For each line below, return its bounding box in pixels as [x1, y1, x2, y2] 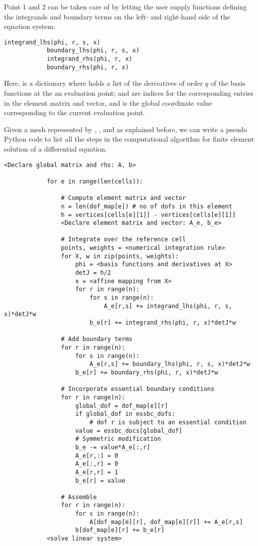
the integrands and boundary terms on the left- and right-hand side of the [4, 11, 230, 21]
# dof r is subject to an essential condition [89, 418, 247, 426]
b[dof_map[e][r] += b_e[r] [75, 527, 165, 534]
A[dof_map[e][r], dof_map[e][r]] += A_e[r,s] [89, 518, 243, 526]
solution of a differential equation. [4, 143, 108, 154]
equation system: [4, 21, 55, 31]
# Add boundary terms [61, 336, 132, 343]
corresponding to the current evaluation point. [4, 107, 145, 118]
